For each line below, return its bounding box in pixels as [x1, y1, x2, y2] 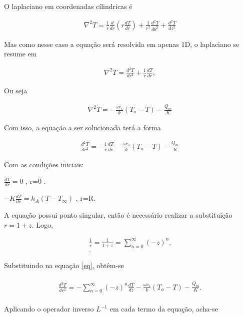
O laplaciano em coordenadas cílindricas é [4, 1, 132, 11]
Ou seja [4, 85, 27, 96]
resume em [4, 48, 37, 59]
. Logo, [31, 219, 53, 230]
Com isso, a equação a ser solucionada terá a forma [4, 122, 161, 132]
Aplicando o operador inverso [4, 304, 94, 314]
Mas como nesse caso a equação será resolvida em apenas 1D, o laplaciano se [4, 38, 239, 49]
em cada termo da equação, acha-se [109, 304, 218, 314]
